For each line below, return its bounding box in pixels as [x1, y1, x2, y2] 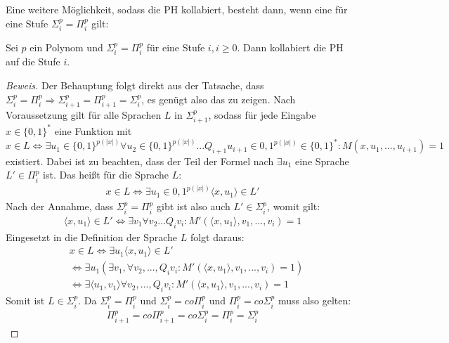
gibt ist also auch [157, 199, 230, 214]
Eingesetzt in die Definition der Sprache [6, 229, 178, 244]
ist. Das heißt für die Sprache [43, 167, 169, 182]
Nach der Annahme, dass [6, 199, 114, 214]
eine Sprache [294, 153, 349, 168]
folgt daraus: [190, 229, 245, 244]
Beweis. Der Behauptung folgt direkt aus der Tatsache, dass [6, 78, 264, 93]
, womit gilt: [267, 199, 320, 214]
